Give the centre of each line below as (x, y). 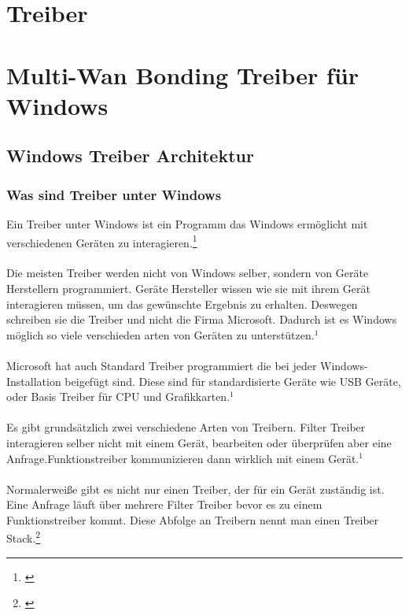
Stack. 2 (24, 537)
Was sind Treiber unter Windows (114, 194)
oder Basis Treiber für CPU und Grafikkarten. (118, 396)
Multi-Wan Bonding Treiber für (183, 74)
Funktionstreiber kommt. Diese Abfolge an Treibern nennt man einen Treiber (193, 519)
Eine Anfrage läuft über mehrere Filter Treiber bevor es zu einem (164, 504)
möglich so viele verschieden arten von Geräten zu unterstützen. (160, 334)
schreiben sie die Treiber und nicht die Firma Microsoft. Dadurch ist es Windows (202, 319)
